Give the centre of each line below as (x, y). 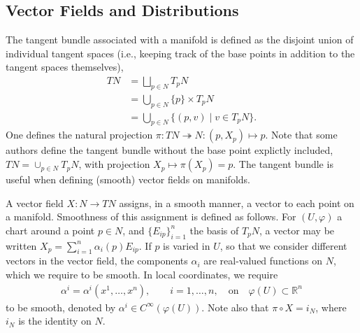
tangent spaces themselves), (65, 67)
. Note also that (235, 307)
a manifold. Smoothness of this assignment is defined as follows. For (151, 217)
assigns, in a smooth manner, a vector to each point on (237, 203)
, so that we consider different (283, 245)
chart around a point (50, 230)
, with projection (114, 164)
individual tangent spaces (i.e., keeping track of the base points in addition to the (180, 53)
